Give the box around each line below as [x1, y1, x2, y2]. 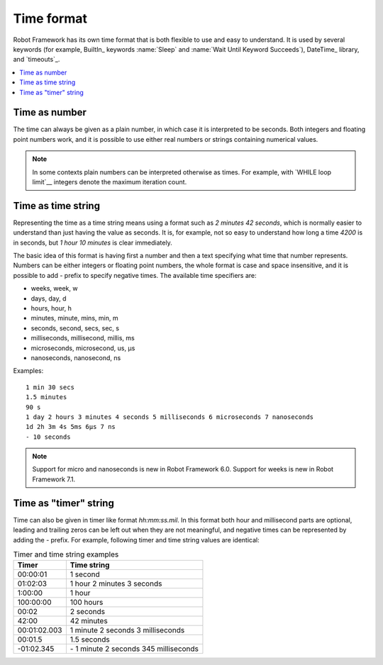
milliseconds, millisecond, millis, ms [30, 334, 135, 342]
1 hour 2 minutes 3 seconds [70, 579, 162, 588]
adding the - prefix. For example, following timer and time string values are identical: [13, 535, 260, 544]
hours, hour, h [30, 304, 72, 312]
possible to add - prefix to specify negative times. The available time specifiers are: [13, 271, 257, 279]
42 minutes [70, 616, 108, 626]
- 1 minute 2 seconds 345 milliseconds [70, 644, 199, 654]
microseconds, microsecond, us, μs [30, 344, 135, 352]
